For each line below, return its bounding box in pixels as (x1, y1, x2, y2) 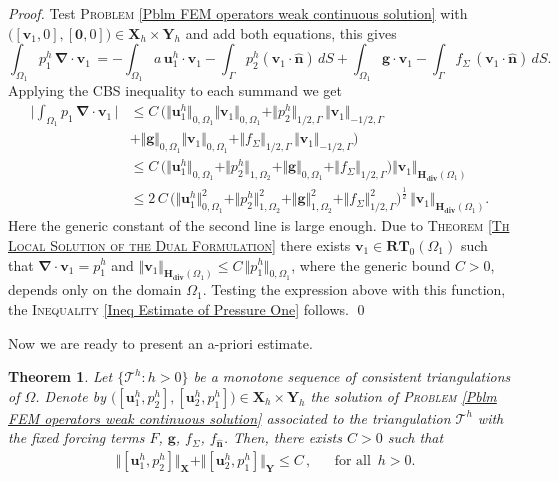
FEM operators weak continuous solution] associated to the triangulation (8, 407, 451, 428)
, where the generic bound (291, 254, 451, 275)
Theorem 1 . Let (8, 366, 113, 387)
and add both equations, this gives (185, 22, 397, 43)
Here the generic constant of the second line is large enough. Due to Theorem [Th (8, 215, 510, 236)
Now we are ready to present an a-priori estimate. (8, 332, 313, 353)
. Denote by (35, 385, 106, 406)
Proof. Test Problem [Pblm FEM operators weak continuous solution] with (8, 3, 468, 23)
